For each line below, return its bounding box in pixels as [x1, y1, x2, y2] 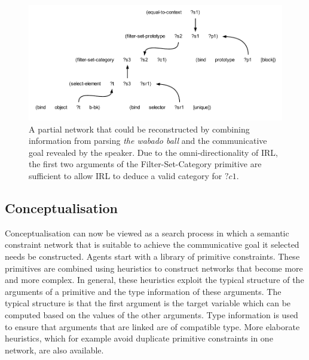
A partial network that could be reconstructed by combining [29, 122, 250, 135]
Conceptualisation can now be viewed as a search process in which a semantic [5, 226, 289, 239]
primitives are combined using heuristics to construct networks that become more [5, 261, 303, 274]
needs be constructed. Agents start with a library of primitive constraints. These [5, 250, 300, 262]
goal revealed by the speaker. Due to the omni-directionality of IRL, [29, 146, 278, 158]
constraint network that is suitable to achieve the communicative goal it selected [5, 238, 299, 251]
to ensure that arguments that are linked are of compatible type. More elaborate [5, 320, 300, 333]
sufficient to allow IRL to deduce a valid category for [29, 169, 222, 181]
